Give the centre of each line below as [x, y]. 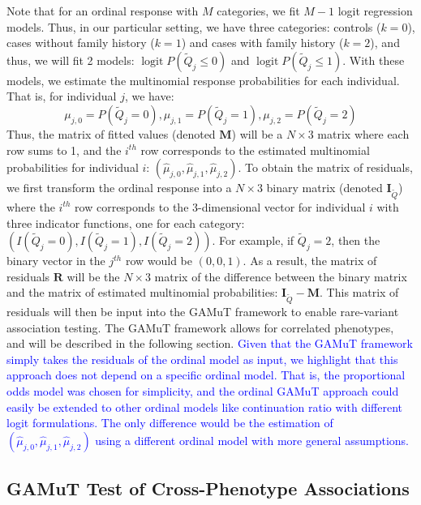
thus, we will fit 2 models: [71, 60]
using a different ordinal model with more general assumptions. [252, 440]
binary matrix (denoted [324, 188]
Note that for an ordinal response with [103, 11]
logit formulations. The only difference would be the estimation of [170, 423]
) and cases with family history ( [262, 43]
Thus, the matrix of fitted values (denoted [111, 133]
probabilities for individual [73, 167]
